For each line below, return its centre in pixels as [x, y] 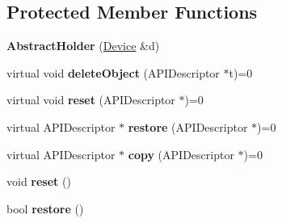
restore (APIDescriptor [188, 126]
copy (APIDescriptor [181, 154]
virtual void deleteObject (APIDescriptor [113, 72]
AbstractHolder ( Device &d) [83, 46]
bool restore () [45, 208]
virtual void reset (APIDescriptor [91, 100]
